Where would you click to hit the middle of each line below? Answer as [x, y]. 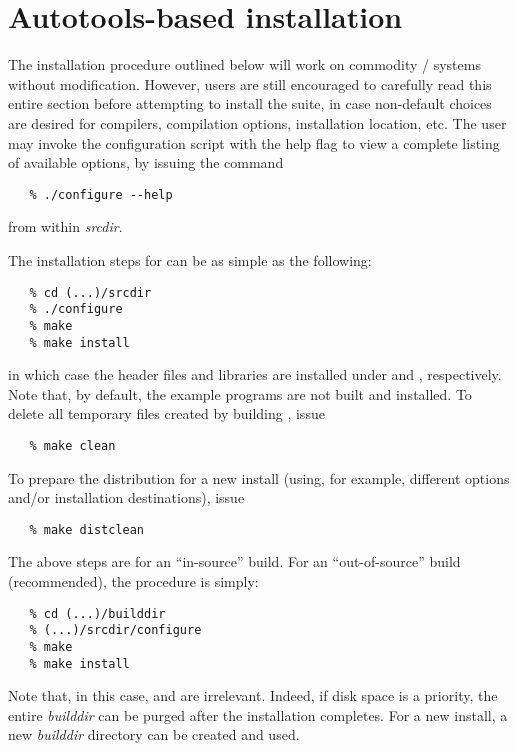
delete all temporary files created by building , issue [166, 413]
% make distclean [87, 529]
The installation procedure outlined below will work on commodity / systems [244, 64]
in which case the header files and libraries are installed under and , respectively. [255, 374]
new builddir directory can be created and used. [154, 734]
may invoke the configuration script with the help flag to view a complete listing [254, 142]
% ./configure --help [101, 194]
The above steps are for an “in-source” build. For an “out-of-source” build [234, 561]
